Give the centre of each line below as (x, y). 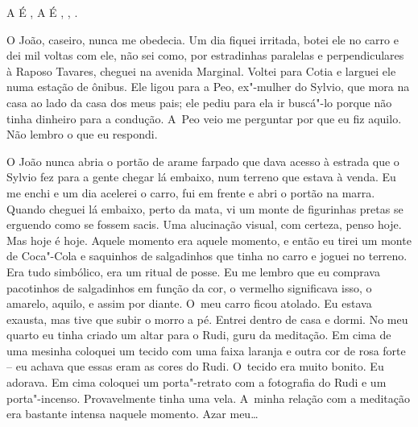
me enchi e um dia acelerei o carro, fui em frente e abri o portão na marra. (191, 192)
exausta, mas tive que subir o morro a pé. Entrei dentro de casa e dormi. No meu (207, 319)
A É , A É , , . (42, 12)
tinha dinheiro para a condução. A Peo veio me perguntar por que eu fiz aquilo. (204, 118)
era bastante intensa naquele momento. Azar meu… (132, 414)
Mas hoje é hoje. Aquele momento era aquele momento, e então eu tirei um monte (209, 240)
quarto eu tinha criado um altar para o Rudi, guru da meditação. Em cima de (199, 335)
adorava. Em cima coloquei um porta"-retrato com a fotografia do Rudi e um (197, 382)
